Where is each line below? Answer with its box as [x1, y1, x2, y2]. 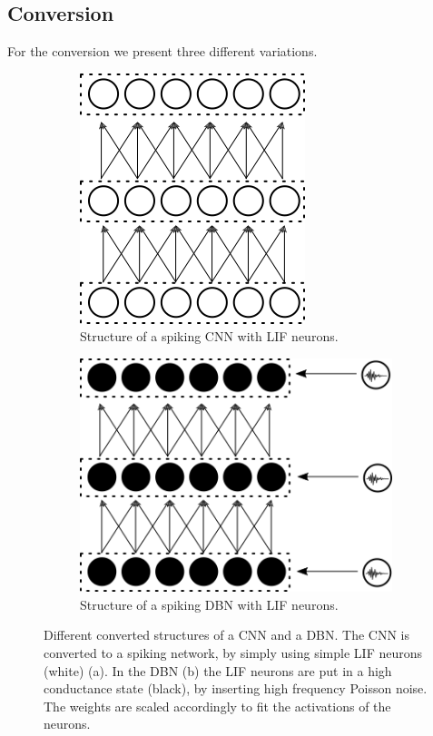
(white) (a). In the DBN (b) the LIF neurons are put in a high [44, 661, 392, 680]
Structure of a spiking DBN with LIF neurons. [80, 594, 339, 613]
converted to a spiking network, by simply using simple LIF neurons [44, 643, 423, 662]
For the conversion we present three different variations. [7, 42, 318, 61]
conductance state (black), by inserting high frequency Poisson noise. [44, 679, 428, 698]
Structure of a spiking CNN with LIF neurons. [80, 327, 339, 346]
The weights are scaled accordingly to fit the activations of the [44, 696, 391, 715]
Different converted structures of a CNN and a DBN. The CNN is [44, 625, 410, 644]
